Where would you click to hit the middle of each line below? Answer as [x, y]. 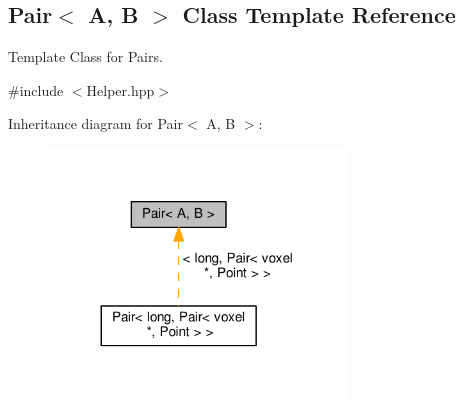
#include [36, 89]
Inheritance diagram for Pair [95, 123]
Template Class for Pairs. [85, 56]
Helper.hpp [120, 89]
